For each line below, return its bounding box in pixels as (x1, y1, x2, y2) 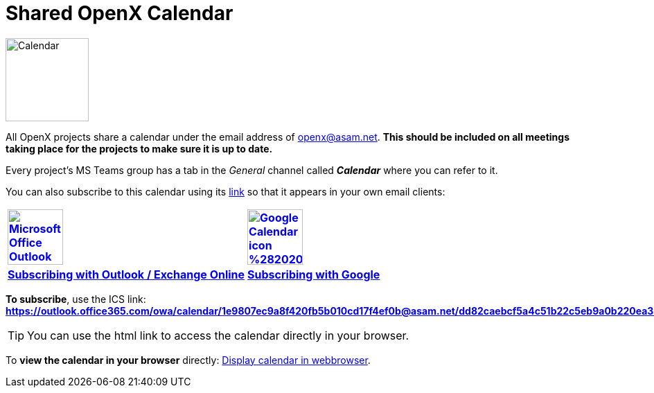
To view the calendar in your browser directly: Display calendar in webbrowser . (6, 353, 371, 366)
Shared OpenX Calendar (6, 1, 233, 25)
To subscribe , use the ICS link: (6, 292, 146, 305)
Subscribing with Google (247, 267, 380, 281)
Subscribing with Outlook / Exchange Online (8, 267, 245, 281)
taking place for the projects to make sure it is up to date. (6, 142, 273, 155)
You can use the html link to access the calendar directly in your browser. (27, 328, 409, 342)
